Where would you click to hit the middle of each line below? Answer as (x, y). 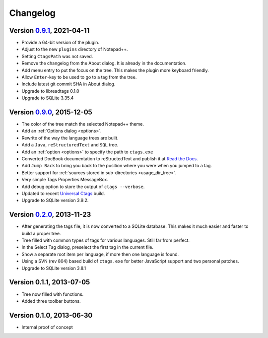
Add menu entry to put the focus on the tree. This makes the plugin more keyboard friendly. (115, 70)
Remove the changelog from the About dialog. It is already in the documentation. (104, 63)
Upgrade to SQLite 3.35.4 (48, 98)
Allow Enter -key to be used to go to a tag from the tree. (79, 77)
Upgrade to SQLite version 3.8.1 (54, 268)
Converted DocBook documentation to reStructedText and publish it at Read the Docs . (110, 159)
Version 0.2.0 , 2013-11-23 (50, 215)
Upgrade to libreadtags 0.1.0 (50, 91)
